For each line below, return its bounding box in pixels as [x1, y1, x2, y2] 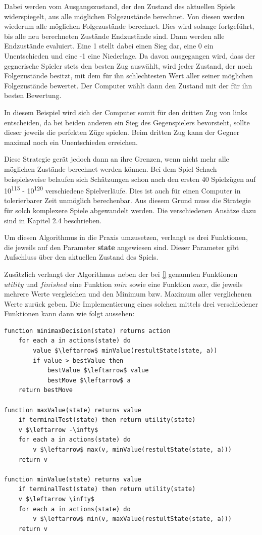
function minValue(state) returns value [4, 475, 142, 483]
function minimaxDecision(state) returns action [4, 327, 171, 334]
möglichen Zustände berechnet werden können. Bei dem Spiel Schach [4, 163, 217, 174]
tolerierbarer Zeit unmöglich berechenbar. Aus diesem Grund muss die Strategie [4, 195, 251, 206]
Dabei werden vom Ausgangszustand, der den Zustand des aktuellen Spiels [4, 1, 235, 11]
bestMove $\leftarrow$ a [47, 376, 131, 384]
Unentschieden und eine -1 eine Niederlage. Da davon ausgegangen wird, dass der [4, 50, 255, 61]
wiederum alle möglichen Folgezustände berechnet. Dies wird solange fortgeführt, [4, 21, 254, 31]
